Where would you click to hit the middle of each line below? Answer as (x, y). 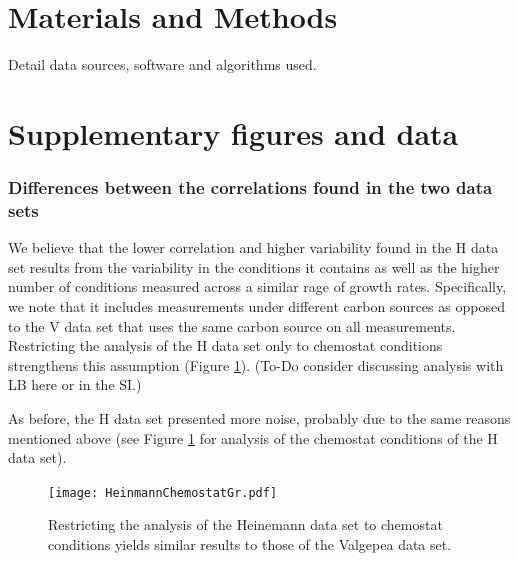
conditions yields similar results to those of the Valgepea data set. (250, 544)
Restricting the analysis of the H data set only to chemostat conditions (225, 345)
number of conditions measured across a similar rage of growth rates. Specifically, (257, 286)
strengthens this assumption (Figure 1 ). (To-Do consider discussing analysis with (256, 364)
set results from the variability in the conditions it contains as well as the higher (254, 266)
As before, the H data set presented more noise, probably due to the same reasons (259, 417)
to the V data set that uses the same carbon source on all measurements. (232, 325)
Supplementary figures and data (233, 132)
